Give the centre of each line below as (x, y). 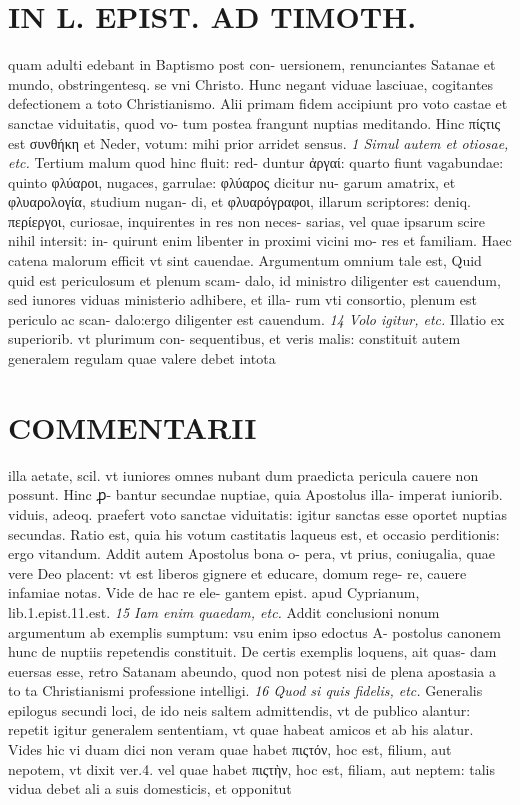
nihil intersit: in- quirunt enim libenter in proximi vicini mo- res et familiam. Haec (260, 240)
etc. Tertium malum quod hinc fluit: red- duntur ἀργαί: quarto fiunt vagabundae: (256, 162)
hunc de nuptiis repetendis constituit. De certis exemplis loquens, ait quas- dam (252, 651)
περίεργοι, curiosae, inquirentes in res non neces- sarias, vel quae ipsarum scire (247, 220)
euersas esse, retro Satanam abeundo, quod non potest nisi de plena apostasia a (252, 670)
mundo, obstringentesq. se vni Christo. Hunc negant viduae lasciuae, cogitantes (251, 83)
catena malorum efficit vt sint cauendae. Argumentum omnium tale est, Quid (245, 260)
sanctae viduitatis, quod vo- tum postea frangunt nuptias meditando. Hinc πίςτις (254, 122)
